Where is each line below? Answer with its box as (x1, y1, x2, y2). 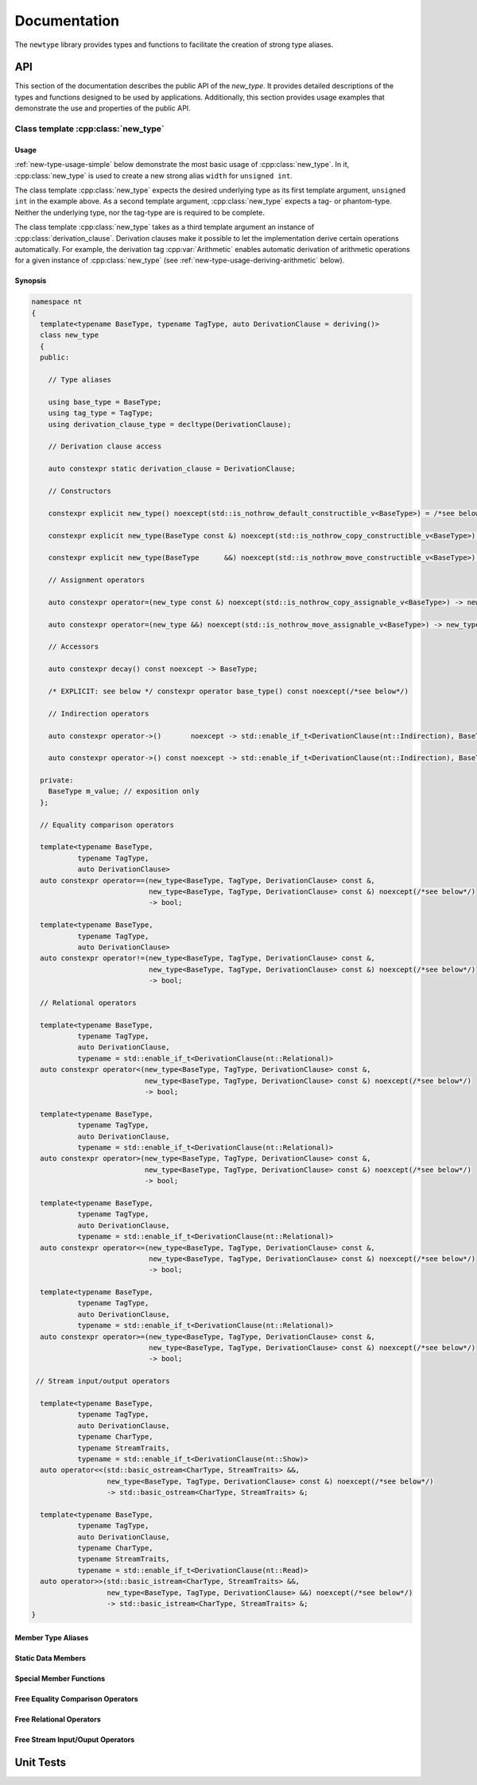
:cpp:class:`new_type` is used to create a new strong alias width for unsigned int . (14, 171, 293, 180)
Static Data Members (14, 1653, 87, 1663)
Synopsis (14, 276, 47, 285)
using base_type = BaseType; (48, 398, 162, 406)
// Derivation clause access (48, 442, 162, 451)
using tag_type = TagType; (48, 409, 154, 417)
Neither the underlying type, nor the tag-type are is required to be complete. (14, 208, 266, 217)
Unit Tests (14, 1756, 67, 1769)
